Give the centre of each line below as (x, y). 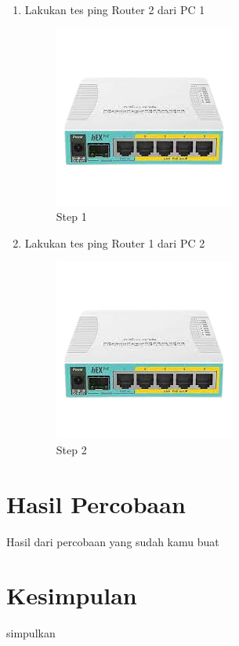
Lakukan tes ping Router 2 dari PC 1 (115, 9)
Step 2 (71, 449)
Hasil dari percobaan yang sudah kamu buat (113, 541)
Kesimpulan (72, 595)
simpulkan (31, 633)
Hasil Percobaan (96, 503)
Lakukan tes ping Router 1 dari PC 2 (115, 242)
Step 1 (71, 217)
